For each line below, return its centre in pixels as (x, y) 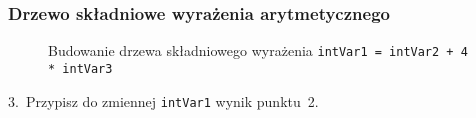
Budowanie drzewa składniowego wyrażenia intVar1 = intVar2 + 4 (258, 50)
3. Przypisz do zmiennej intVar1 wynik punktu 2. (163, 100)
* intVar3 (80, 68)
